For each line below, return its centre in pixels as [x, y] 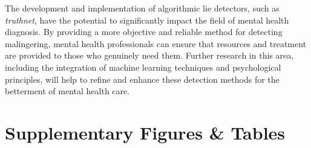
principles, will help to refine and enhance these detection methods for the [142, 79]
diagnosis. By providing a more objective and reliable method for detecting [144, 32]
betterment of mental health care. [67, 91]
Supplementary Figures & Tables [145, 132]
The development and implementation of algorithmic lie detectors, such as [142, 8]
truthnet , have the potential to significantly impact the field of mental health [147, 20]
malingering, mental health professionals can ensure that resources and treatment [156, 43]
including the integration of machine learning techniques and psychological [143, 67]
